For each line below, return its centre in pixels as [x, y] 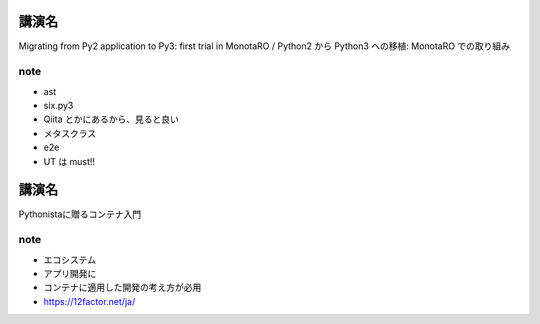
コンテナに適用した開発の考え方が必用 [122, 287]
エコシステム [70, 259]
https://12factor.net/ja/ [89, 301]
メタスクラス [70, 133]
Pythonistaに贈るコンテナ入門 [80, 214]
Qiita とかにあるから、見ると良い [111, 119]
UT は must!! [69, 161]
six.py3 [58, 106]
